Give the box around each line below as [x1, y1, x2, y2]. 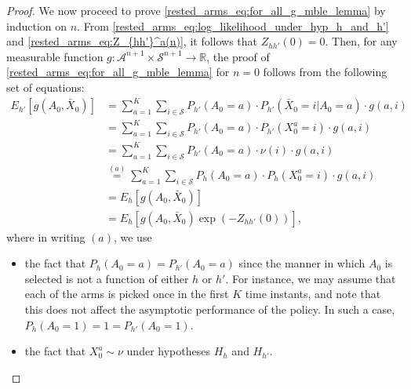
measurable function [6, 48, 104, 64]
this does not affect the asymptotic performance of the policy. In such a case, [24, 301, 395, 318]
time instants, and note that [245, 285, 381, 302]
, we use [113, 228, 152, 245]
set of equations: [6, 78, 85, 95]
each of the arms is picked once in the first [24, 285, 229, 302]
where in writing [6, 228, 85, 245]
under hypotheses [126, 343, 210, 359]
